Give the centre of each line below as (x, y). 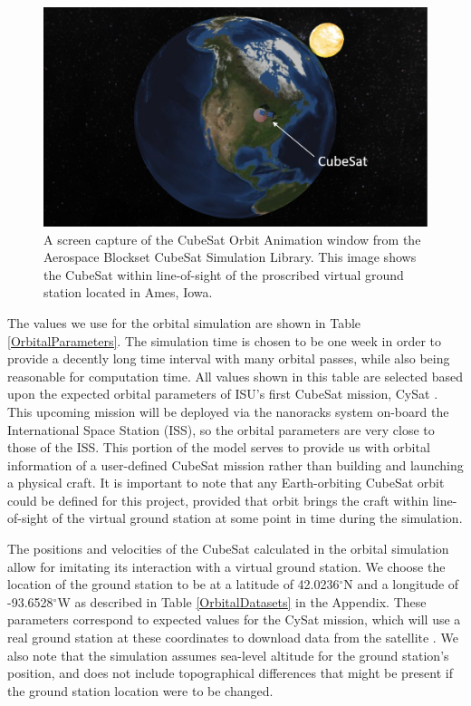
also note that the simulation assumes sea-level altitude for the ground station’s (228, 655)
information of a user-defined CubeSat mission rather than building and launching (235, 464)
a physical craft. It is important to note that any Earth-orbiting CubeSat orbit (226, 483)
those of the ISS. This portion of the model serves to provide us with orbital (219, 447)
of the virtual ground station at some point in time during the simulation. (257, 518)
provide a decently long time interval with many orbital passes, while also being (229, 358)
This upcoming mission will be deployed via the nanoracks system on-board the (228, 411)
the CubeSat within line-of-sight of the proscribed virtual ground (224, 274)
